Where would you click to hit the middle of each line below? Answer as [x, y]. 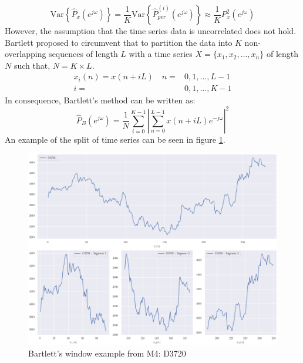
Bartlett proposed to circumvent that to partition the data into [119, 42]
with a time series [161, 54]
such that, [32, 65]
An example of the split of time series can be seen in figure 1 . [115, 139]
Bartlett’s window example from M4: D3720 [107, 353]
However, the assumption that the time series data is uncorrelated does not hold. [151, 31]
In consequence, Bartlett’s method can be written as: [100, 100]
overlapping [26, 54]
